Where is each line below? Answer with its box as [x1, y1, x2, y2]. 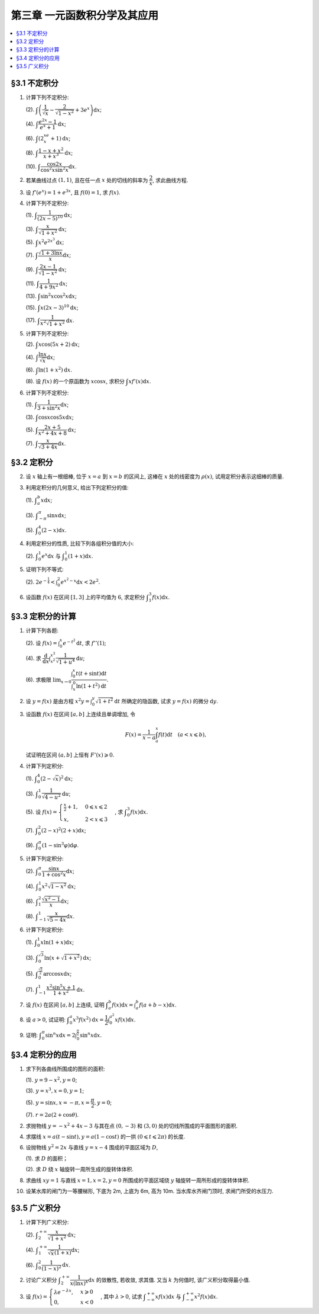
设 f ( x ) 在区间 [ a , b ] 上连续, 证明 [25, 1001, 105, 1008]
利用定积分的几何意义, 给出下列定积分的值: [25, 483, 129, 491]
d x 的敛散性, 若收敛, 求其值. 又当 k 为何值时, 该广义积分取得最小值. [88, 1276, 250, 1283]
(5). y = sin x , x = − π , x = [25, 1099, 90, 1106]
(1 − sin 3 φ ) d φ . [41, 841, 79, 849]
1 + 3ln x [41, 249, 63, 257]
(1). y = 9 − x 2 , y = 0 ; [25, 1075, 77, 1084]
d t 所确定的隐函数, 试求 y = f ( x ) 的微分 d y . [114, 697, 219, 704]
